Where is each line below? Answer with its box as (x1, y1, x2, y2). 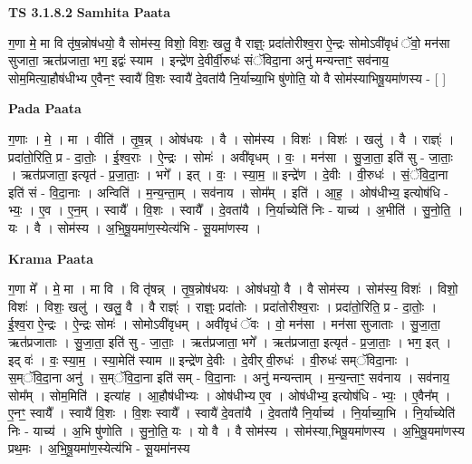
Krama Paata (8, 248, 93, 267)
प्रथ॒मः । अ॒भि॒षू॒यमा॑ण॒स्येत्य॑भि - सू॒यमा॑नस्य (8, 439, 190, 458)
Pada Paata (8, 99, 82, 118)
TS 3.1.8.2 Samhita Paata (8, 3, 171, 21)
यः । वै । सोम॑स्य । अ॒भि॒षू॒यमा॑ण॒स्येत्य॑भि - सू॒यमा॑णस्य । (8, 217, 262, 237)
